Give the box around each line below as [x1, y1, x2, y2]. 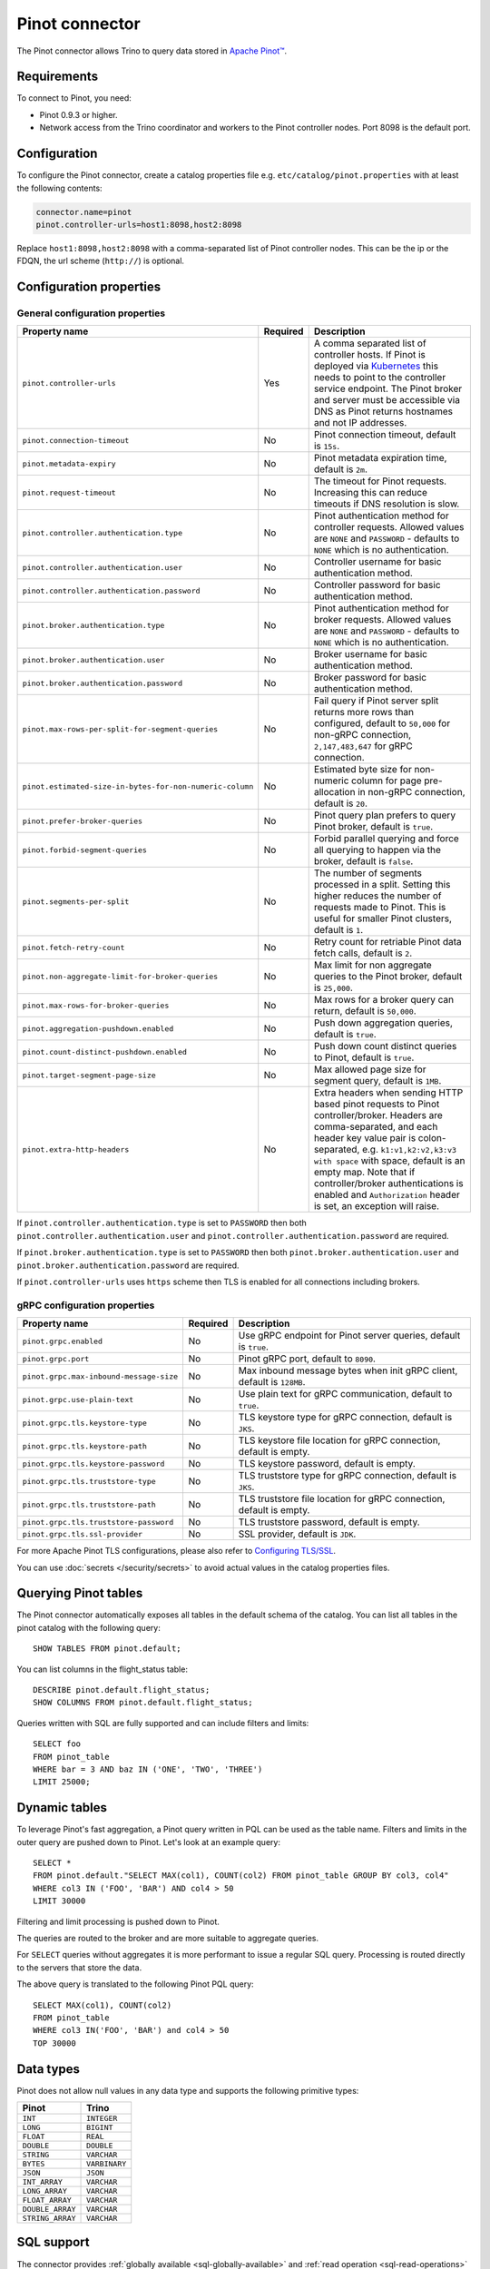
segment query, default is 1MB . [313, 1075, 442, 1087]
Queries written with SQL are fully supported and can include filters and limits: [16, 1717, 309, 1728]
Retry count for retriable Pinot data [313, 936, 462, 948]
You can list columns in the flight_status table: [16, 1664, 188, 1675]
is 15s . [313, 440, 340, 453]
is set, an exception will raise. [313, 1200, 440, 1213]
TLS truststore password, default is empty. [238, 1516, 421, 1528]
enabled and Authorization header [313, 1189, 460, 1202]
